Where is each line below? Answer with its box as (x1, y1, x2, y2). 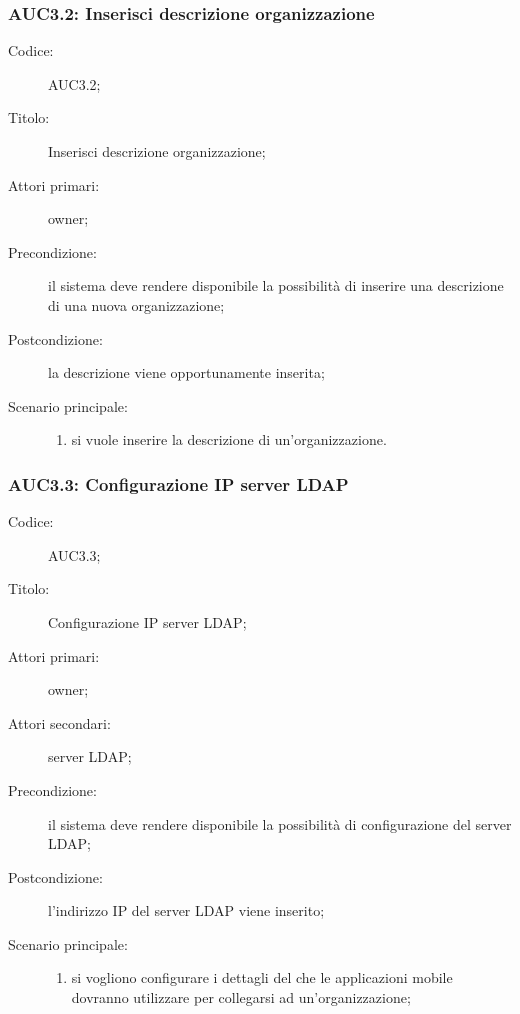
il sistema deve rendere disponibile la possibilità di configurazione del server (48, 813, 512, 834)
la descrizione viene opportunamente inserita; (48, 362, 325, 383)
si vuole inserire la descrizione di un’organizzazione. (71, 429, 387, 450)
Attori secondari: (8, 712, 111, 733)
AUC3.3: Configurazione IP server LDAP (8, 471, 349, 496)
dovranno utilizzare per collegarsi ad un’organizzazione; (71, 987, 411, 1008)
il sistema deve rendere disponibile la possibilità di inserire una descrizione (48, 275, 504, 296)
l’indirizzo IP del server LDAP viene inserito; (48, 900, 325, 921)
